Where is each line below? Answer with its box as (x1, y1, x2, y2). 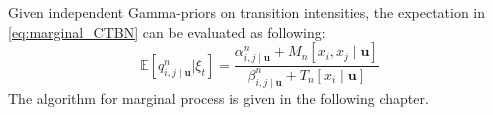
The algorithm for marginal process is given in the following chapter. (8, 87, 429, 108)
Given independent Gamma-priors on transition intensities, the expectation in (8, 2, 486, 22)
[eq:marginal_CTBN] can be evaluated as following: (8, 21, 326, 42)
